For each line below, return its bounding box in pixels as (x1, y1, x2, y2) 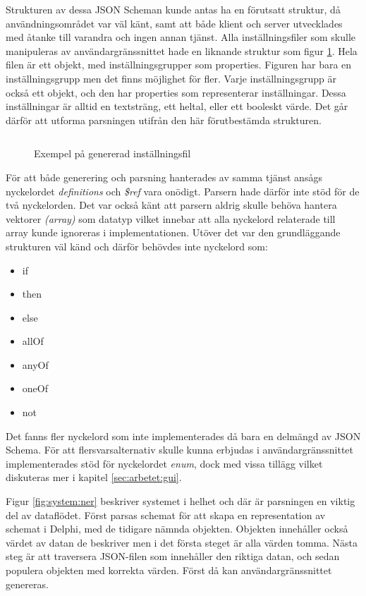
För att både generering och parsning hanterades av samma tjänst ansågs (6, 169, 322, 184)
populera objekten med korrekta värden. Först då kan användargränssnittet (6, 563, 332, 577)
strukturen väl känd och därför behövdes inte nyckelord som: (6, 238, 268, 253)
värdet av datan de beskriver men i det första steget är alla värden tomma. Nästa (6, 535, 358, 549)
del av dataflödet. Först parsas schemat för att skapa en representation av (6, 507, 326, 522)
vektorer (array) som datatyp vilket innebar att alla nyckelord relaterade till (6, 211, 336, 226)
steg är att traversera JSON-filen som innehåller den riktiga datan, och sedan (6, 549, 340, 564)
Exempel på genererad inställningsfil (34, 146, 191, 161)
